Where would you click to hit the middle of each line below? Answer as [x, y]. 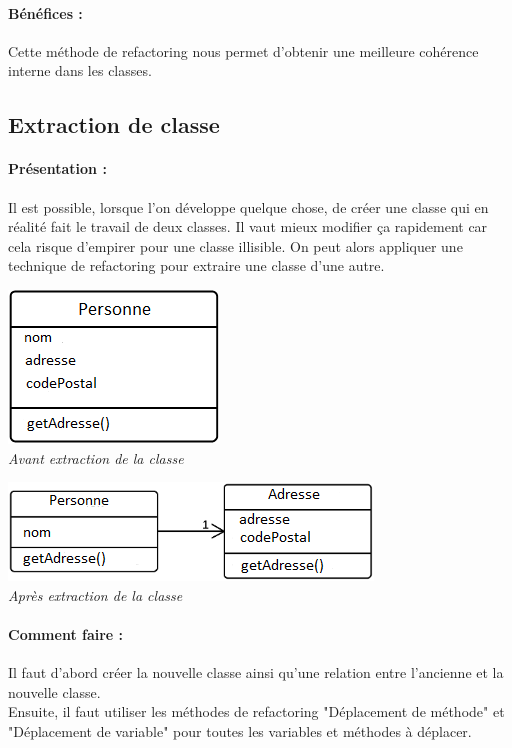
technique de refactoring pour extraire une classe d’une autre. [196, 265]
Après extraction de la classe [95, 594]
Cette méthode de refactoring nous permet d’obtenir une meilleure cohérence [243, 50]
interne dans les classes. [80, 70]
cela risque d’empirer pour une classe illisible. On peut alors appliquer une [235, 245]
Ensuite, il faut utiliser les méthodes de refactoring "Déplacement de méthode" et [256, 711]
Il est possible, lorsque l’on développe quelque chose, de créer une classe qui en [248, 206]
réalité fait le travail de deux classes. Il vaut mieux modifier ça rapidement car [248, 226]
